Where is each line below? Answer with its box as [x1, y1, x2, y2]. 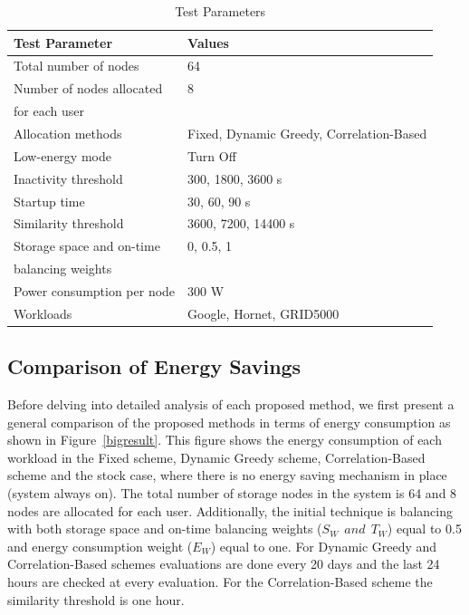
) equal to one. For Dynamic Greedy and [210, 536, 437, 555]
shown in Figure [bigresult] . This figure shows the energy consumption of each [7, 430, 442, 449]
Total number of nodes [14, 56, 139, 75]
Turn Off [187, 146, 236, 165]
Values [187, 33, 229, 52]
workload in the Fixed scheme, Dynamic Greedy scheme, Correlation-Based [7, 447, 426, 466]
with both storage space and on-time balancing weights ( [7, 519, 322, 538]
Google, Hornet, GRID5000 [187, 303, 340, 322]
